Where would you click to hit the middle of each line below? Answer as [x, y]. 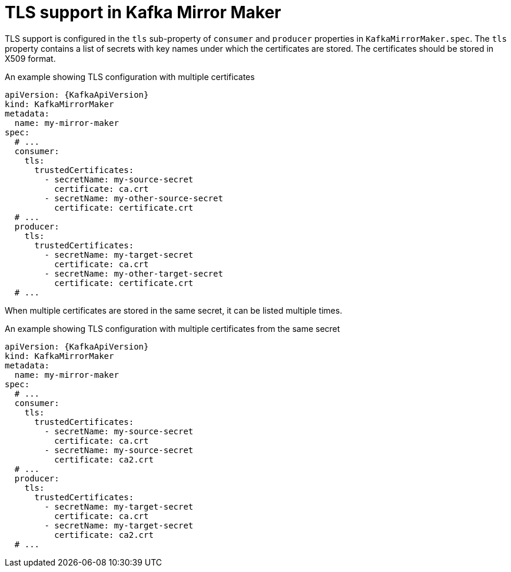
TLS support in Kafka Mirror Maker [143, 12]
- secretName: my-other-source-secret [134, 198]
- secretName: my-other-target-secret [134, 273]
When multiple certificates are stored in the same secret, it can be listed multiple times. [174, 310]
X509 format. [30, 58]
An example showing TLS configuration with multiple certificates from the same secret [172, 328]
